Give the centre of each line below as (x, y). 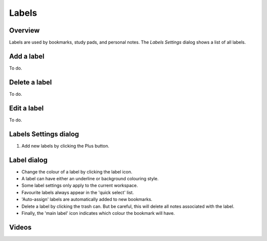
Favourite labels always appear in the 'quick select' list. (78, 192)
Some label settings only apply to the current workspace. (80, 186)
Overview (24, 30)
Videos (20, 227)
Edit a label (26, 108)
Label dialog (28, 160)
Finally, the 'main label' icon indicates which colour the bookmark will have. (98, 213)
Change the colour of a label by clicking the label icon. (77, 172)
